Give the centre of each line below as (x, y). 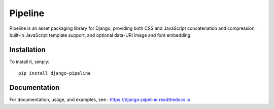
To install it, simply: (29, 62)
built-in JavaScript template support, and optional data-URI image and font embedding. (101, 35)
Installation (27, 50)
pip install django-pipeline (55, 73)
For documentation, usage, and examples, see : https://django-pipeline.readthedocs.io (100, 100)
